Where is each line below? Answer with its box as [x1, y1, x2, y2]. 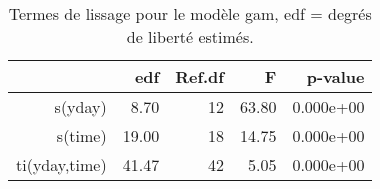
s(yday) [54, 95, 107, 118]
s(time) [56, 124, 107, 147]
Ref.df [175, 65, 224, 88]
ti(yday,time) [16, 153, 107, 176]
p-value [306, 65, 365, 88]
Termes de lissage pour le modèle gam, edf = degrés [8, 2, 372, 25]
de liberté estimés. [126, 25, 254, 48]
